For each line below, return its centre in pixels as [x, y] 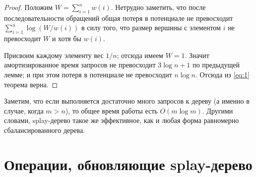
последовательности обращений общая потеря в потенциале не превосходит [119, 18]
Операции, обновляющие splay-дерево [128, 164]
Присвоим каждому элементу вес [54, 55]
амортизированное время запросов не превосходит [80, 65]
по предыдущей [216, 65]
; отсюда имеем [140, 55]
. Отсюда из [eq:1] [222, 74]
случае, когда [24, 110]
